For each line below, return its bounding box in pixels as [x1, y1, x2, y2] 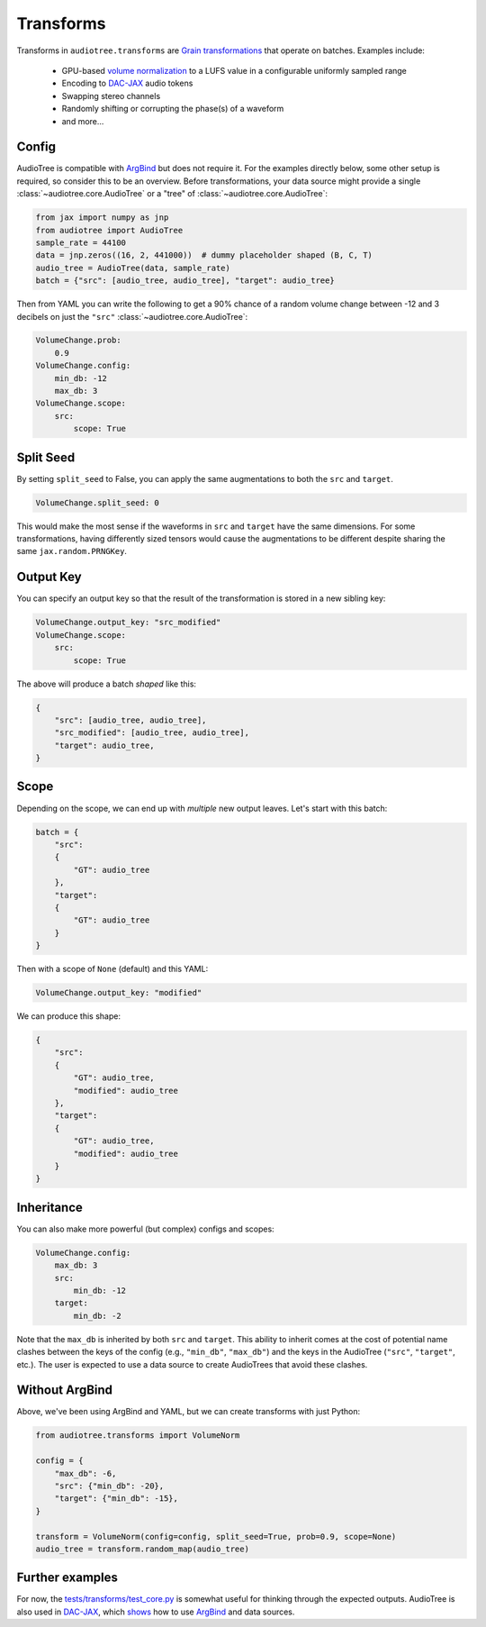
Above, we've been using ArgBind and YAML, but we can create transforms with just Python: [16, 1406, 361, 1417]
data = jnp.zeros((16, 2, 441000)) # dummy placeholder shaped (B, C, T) [35, 250, 373, 260]
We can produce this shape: [16, 1011, 121, 1022]
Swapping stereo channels [61, 90, 161, 101]
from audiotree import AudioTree [35, 225, 184, 235]
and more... [61, 115, 104, 126]
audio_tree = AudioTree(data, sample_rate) [35, 262, 231, 273]
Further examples [16, 1570, 119, 1586]
